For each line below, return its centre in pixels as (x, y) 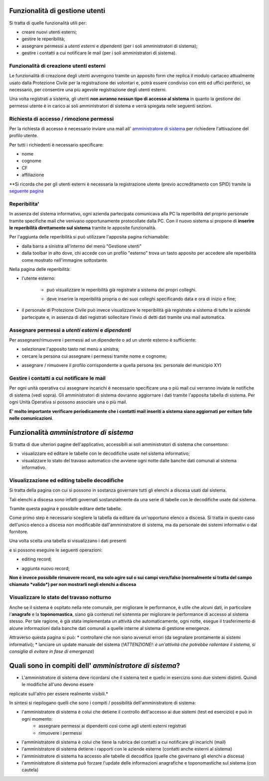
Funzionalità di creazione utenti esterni (57, 66)
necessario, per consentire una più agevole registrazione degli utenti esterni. (88, 90)
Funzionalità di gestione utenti (57, 11)
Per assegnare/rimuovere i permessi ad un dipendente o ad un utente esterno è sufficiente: (103, 340)
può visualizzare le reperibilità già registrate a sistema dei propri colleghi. (122, 290)
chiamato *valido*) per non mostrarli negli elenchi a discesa (73, 585)
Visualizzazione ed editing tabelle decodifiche (67, 480)
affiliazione (33, 175)
